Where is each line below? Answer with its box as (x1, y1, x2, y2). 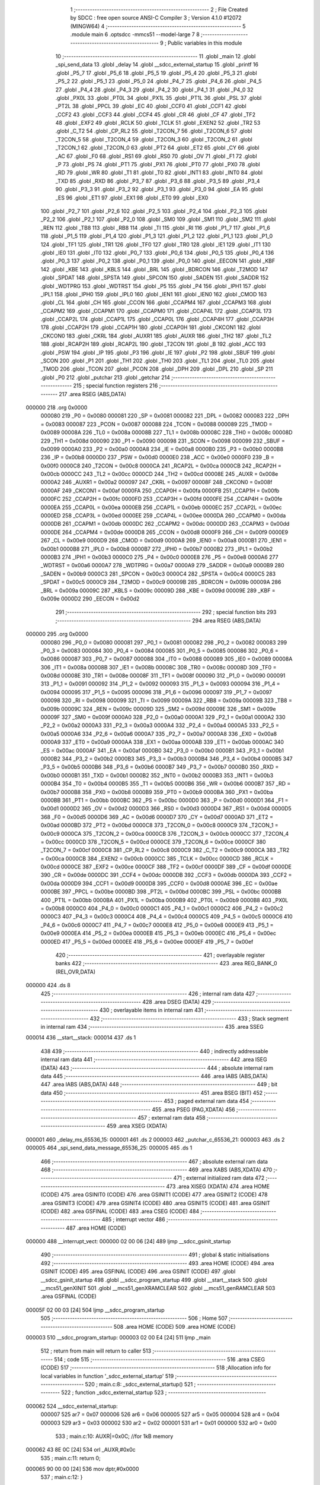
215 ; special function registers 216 (73, 382, 158, 389)
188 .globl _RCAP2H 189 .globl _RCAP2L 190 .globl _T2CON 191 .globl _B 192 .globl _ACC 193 (40, 340, 266, 347)
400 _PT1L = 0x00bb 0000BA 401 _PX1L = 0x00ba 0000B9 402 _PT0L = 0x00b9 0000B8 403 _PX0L (40, 896, 289, 903)
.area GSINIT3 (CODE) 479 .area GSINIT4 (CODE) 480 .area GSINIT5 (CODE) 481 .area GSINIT (40, 1199, 271, 1206)
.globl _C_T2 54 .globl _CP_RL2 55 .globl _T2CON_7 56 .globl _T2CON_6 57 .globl (55, 128, 252, 135)
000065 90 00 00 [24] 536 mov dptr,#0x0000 (25, 1465, 139, 1473)
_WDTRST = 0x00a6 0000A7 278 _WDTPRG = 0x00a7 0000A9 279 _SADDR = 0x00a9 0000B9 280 (40, 562, 284, 569)
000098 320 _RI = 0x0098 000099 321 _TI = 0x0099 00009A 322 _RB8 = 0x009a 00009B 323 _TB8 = (40, 697, 293, 704)
